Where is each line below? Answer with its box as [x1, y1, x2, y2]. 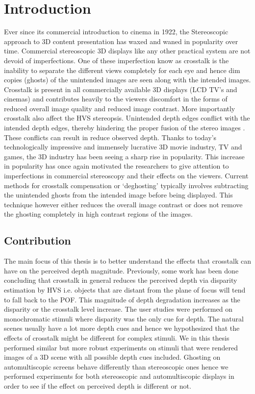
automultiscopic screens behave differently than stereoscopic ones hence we [4, 361, 229, 371]
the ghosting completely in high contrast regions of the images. [4, 209, 193, 219]
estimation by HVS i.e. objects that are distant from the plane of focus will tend [4, 284, 246, 295]
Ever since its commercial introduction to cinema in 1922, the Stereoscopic [4, 26, 229, 37]
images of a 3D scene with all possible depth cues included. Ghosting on [4, 352, 221, 362]
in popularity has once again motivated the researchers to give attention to [4, 161, 229, 171]
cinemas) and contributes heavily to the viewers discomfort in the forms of [4, 94, 228, 104]
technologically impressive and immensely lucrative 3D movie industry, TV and [4, 142, 242, 152]
